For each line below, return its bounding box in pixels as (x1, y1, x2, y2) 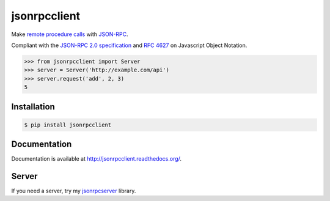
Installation (11, 101, 55, 112)
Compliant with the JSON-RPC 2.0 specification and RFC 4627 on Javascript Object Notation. (11, 42, 248, 49)
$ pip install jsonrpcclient (24, 121, 112, 128)
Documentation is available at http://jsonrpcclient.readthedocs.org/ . (11, 155, 182, 163)
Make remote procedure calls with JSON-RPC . (11, 31, 128, 38)
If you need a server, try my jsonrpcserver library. (11, 187, 136, 195)
